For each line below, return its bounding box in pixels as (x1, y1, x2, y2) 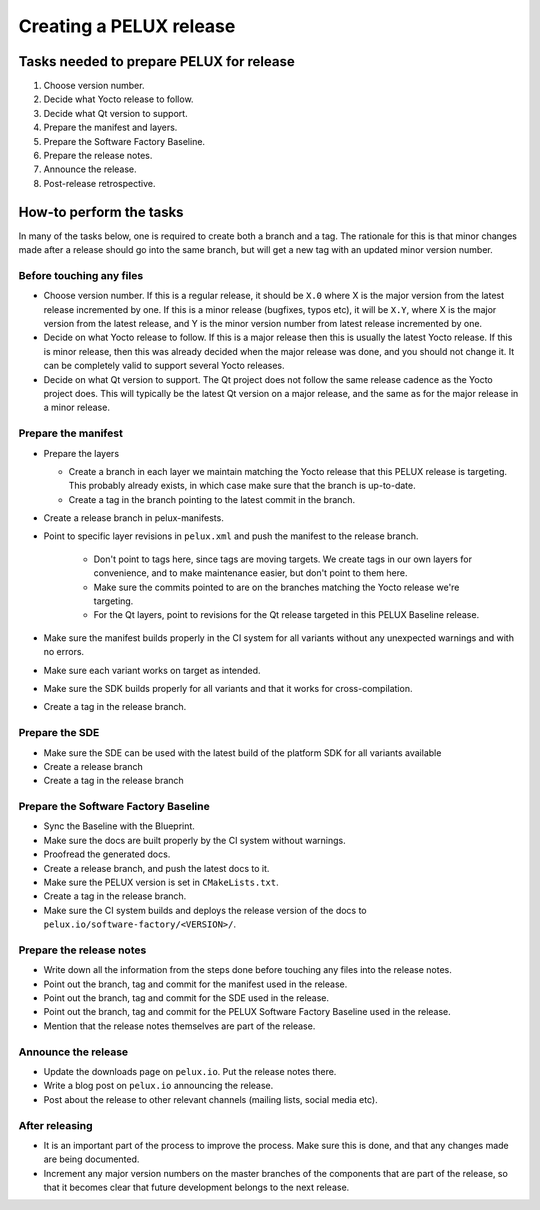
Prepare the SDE (18, 726, 100, 740)
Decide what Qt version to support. (43, 107, 189, 119)
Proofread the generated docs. (43, 848, 171, 860)
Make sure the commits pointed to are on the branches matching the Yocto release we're (93, 581, 460, 593)
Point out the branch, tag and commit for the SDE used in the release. (43, 992, 330, 1004)
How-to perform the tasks (18, 203, 184, 220)
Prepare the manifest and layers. (43, 121, 178, 134)
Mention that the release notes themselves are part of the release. (43, 1020, 316, 1032)
